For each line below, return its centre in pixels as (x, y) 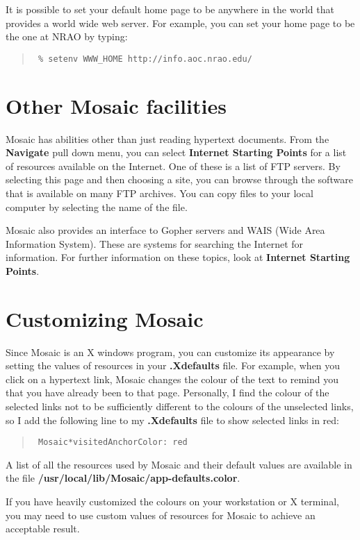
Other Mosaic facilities (116, 105)
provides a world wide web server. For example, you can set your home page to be (180, 23)
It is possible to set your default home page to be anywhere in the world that (170, 9)
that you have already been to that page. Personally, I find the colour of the (167, 393)
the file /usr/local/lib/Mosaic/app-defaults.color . (123, 478)
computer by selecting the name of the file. (97, 206)
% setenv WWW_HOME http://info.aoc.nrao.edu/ (145, 59)
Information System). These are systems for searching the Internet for (155, 243)
